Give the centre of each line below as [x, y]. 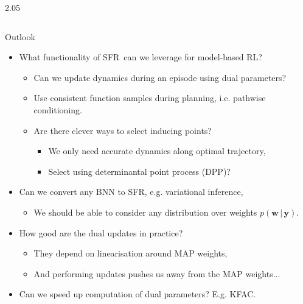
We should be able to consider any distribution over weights [145, 212]
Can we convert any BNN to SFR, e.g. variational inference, [131, 192]
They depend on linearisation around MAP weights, [131, 253]
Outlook [20, 36]
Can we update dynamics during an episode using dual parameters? [160, 77]
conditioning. [58, 109]
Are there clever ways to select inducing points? [123, 130]
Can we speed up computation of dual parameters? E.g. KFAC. [138, 294]
